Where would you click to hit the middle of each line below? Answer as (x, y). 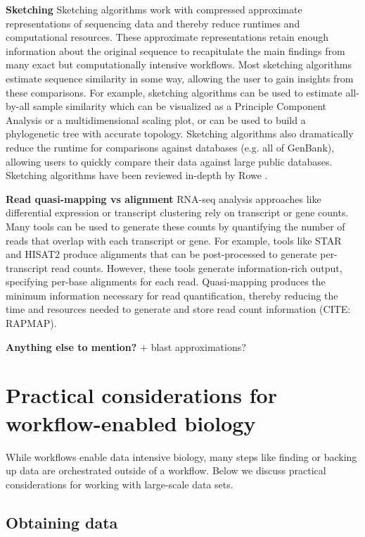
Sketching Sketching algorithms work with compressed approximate (154, 9)
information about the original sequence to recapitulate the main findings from (175, 50)
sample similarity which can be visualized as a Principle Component (179, 106)
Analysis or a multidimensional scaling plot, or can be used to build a (156, 119)
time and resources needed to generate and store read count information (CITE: (178, 309)
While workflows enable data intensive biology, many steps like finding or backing (181, 456)
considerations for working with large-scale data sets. (120, 484)
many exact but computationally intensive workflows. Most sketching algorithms (179, 64)
